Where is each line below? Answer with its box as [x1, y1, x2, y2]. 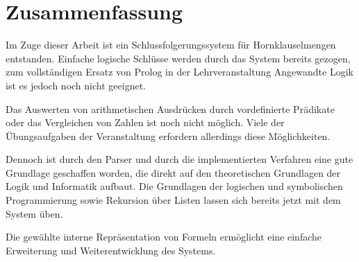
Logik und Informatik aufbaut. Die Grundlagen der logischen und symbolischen [6, 179, 343, 193]
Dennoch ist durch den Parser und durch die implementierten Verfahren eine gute [6, 152, 353, 166]
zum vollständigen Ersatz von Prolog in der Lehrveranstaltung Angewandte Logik [6, 64, 353, 79]
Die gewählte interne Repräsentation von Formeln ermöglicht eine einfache [6, 229, 322, 244]
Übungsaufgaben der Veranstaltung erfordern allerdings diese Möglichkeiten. [6, 128, 331, 143]
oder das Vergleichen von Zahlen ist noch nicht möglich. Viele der [6, 115, 285, 130]
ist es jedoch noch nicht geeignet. [6, 78, 146, 92]
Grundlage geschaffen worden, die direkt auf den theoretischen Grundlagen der [6, 165, 341, 180]
